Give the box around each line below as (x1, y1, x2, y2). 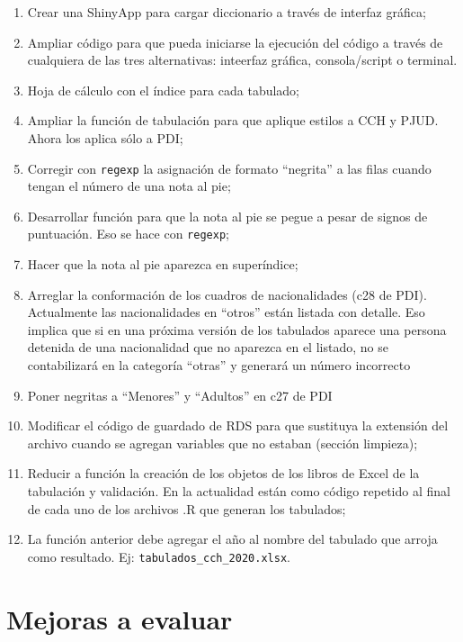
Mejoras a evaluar (6, 600, 233, 637)
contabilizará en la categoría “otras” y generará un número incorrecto (27, 356, 411, 375)
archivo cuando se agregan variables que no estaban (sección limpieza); (27, 433, 418, 452)
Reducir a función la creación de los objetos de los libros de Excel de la (27, 464, 420, 483)
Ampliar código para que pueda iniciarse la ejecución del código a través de (27, 32, 443, 51)
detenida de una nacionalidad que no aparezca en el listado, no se (27, 338, 388, 357)
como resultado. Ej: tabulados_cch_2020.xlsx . (27, 547, 290, 565)
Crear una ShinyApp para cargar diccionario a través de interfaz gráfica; (27, 3, 426, 21)
